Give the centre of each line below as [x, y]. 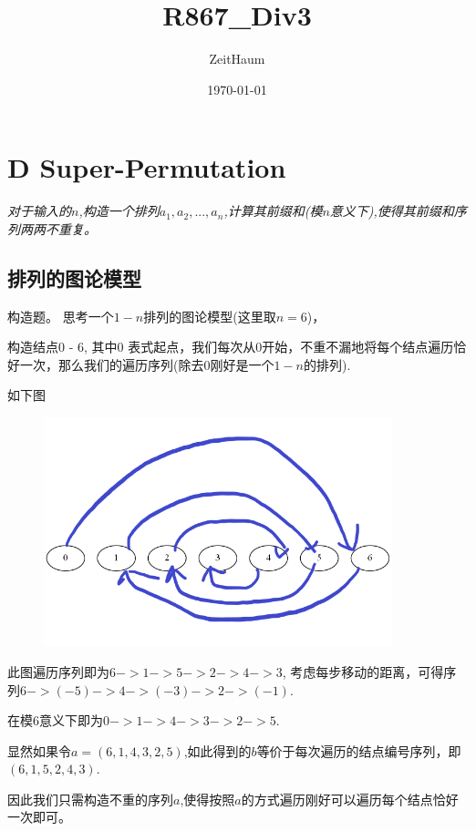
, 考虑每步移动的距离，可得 [363, 671]
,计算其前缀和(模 [273, 211]
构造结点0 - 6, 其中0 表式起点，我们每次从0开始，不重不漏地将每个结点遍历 [231, 347]
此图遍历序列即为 [58, 671]
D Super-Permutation [147, 167]
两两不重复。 [58, 228]
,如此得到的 [217, 750]
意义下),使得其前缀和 [392, 211]
